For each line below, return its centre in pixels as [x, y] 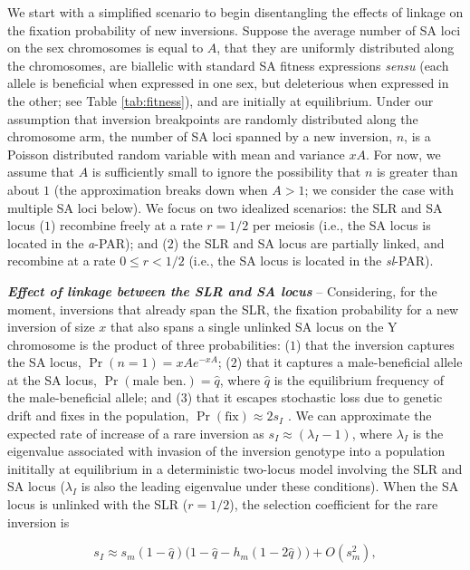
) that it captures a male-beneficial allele [350, 362]
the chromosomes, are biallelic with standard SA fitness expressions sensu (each [228, 65]
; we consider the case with [379, 189]
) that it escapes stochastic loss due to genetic [315, 397]
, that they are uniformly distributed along [336, 48]
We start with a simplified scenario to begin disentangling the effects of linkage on [235, 12]
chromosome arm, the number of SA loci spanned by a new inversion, [200, 136]
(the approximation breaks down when [161, 189]
